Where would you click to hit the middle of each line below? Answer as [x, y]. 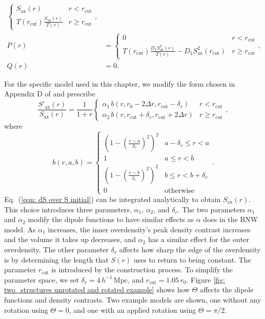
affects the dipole [227, 290]
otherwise [179, 191]
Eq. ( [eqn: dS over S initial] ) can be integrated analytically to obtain [113, 199]
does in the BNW [231, 219]
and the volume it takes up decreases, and [70, 239]
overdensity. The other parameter [57, 249]
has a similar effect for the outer [198, 239]
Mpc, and [129, 279]
